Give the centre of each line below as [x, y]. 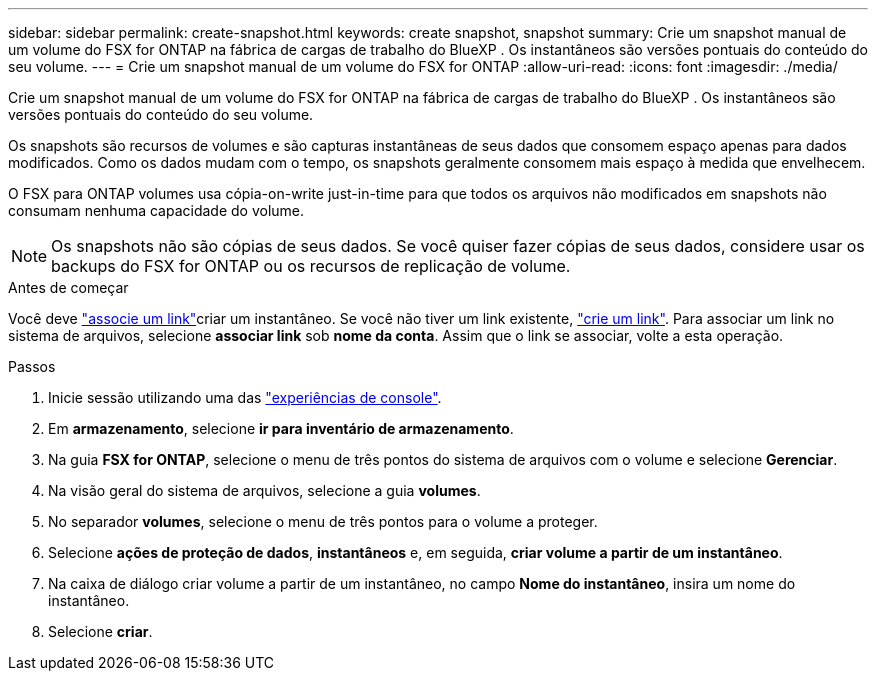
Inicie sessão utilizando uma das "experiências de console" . [245, 397]
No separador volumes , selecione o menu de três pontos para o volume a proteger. [323, 521]
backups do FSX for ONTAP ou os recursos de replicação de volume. [311, 266]
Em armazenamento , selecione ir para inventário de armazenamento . [281, 428]
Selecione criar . [100, 631]
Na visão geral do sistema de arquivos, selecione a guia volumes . [264, 490]
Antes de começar [68, 287]
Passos [32, 366]
